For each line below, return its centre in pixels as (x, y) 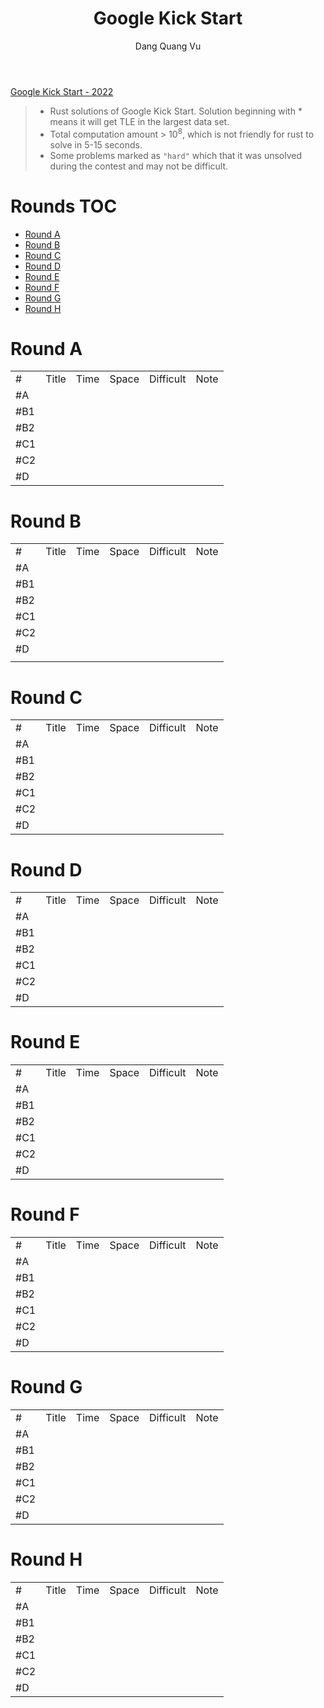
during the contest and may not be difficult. (139, 166)
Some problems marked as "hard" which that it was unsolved (176, 155)
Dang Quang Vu (168, 46)
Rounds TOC (64, 206)
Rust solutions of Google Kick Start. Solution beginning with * (176, 111)
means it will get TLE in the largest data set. (139, 121)
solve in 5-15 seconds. (96, 144)
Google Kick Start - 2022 (62, 91)
